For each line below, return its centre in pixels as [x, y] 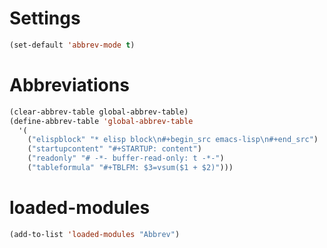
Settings [45, 18]
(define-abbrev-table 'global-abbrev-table [101, 121]
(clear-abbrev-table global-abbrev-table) [99, 112]
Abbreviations [69, 85]
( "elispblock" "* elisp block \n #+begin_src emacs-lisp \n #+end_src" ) [173, 140]
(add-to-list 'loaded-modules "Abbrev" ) [95, 234]
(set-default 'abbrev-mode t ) [72, 45]
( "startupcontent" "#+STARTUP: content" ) [114, 149]
